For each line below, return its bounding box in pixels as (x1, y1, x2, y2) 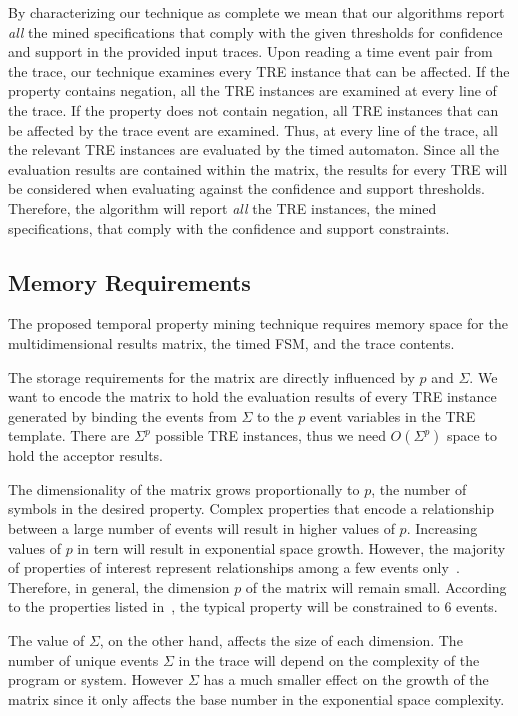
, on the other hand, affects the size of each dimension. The (99, 630, 463, 651)
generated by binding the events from (8, 405, 237, 426)
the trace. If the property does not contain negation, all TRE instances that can (8, 99, 499, 120)
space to (447, 425, 497, 446)
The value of (8, 630, 85, 651)
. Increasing (406, 518, 478, 539)
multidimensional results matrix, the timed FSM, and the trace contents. (8, 332, 455, 353)
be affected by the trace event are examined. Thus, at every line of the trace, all (8, 119, 498, 140)
